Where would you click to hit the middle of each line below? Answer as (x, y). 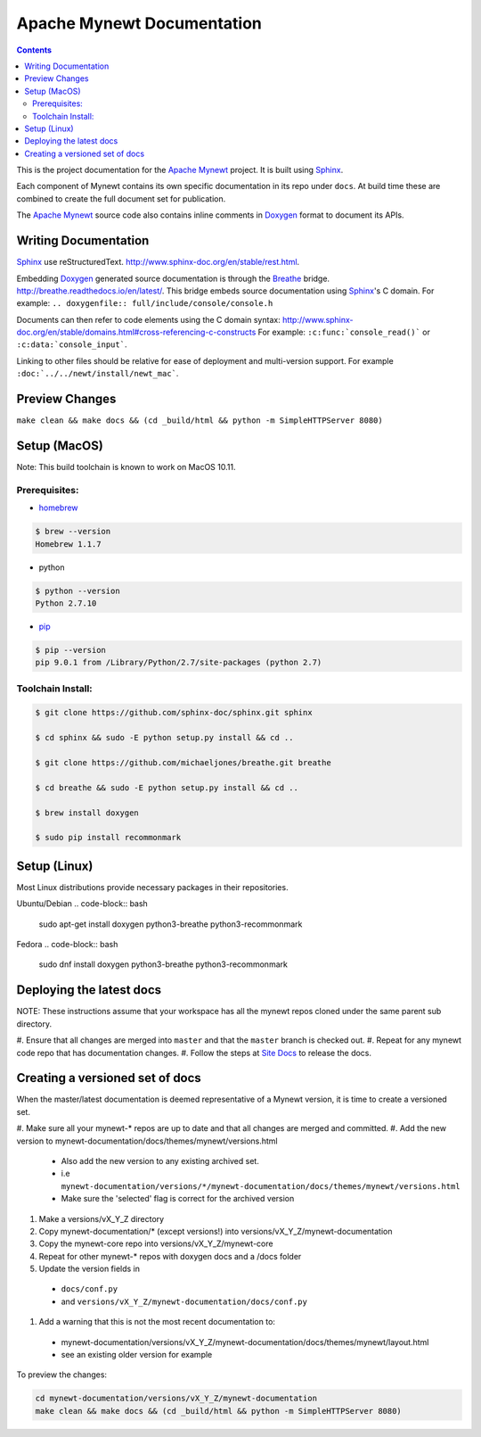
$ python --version (77, 590)
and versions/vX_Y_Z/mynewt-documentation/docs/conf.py (184, 1301)
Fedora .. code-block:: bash (67, 945)
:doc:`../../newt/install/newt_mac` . (98, 374)
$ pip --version (71, 650)
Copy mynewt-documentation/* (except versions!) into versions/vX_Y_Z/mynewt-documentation (216, 1231)
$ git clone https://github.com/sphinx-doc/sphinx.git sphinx (174, 713)
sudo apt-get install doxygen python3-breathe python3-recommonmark (171, 924)
